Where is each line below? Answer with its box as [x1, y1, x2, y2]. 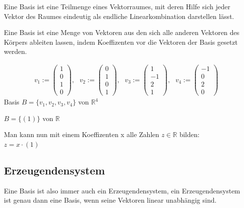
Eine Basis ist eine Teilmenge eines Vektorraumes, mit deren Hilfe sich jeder [4, 1, 230, 11]
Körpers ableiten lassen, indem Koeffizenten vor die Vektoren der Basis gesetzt [4, 36, 238, 47]
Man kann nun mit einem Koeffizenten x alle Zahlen [4, 129, 159, 139]
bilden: [179, 129, 200, 139]
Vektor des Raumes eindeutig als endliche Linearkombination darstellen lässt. [4, 11, 234, 21]
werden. [4, 46, 27, 56]
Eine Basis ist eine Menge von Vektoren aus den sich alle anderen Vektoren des [4, 27, 240, 37]
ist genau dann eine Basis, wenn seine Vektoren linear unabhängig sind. [4, 195, 217, 205]
